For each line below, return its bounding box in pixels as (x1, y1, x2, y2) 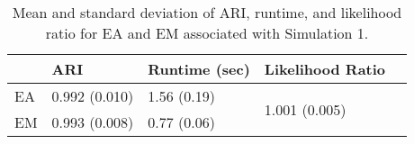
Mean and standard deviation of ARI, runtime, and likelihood (12, 2, 402, 22)
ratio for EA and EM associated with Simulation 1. (45, 22, 369, 43)
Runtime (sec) (148, 58, 250, 79)
